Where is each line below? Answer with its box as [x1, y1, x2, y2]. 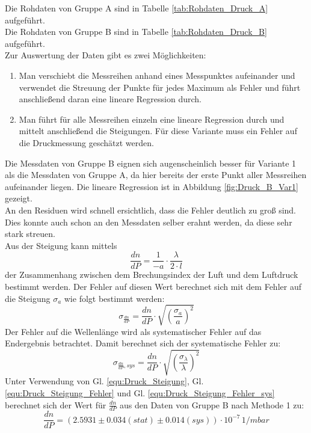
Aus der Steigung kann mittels [5, 239, 117, 251]
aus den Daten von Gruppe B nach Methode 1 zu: [119, 398, 304, 411]
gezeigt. [5, 192, 32, 204]
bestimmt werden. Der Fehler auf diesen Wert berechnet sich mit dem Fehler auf [5, 280, 301, 292]
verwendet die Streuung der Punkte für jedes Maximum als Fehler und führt [19, 81, 301, 93]
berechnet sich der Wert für [5, 398, 106, 411]
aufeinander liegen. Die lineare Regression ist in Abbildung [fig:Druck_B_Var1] [5, 180, 298, 192]
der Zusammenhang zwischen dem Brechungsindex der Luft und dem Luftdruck [5, 268, 298, 281]
